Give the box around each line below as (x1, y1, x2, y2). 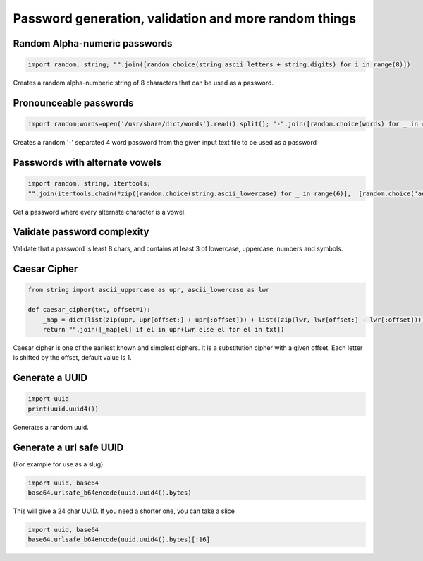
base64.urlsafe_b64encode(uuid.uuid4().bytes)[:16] (27, 536, 211, 543)
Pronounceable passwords (13, 97, 134, 109)
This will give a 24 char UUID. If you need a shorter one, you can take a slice (13, 507, 235, 515)
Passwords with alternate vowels (13, 156, 162, 169)
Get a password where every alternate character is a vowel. (13, 207, 186, 216)
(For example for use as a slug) (13, 459, 104, 469)
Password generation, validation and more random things (13, 11, 356, 26)
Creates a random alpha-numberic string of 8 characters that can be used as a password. (13, 78, 274, 88)
